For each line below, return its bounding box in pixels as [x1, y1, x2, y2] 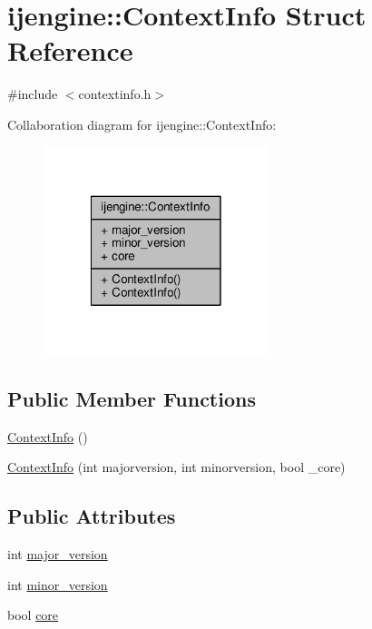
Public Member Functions [7, 384, 256, 412]
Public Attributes [7, 502, 176, 530]
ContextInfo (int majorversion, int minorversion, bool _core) [7, 457, 346, 477]
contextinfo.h [78, 84, 152, 103]
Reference [7, 32, 133, 69]
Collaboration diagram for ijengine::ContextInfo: [7, 114, 277, 133]
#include [7, 84, 58, 103]
